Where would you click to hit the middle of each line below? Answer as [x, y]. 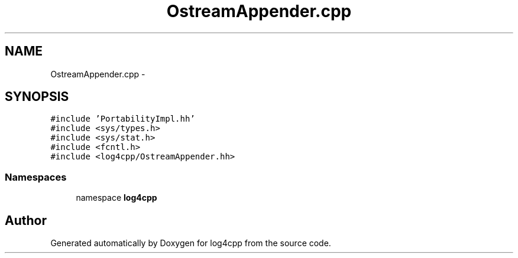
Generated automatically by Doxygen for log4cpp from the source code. [191, 243]
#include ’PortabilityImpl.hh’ [123, 119]
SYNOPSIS [37, 97]
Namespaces [36, 177]
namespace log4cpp [116, 198]
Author [26, 220]
